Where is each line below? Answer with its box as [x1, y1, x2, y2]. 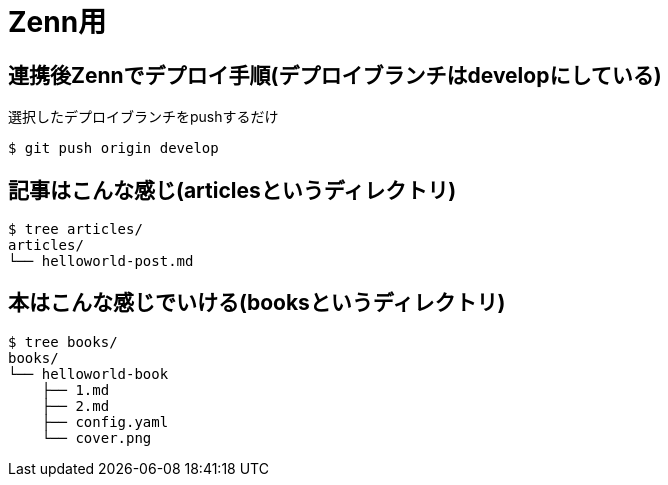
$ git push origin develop [8, 140, 219, 157]
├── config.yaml [41, 413, 169, 430]
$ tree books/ [8, 333, 118, 350]
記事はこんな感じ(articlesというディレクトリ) [8, 177, 457, 203]
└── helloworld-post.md [8, 253, 194, 270]
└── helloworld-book [8, 365, 169, 382]
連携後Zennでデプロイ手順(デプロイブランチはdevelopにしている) [8, 62, 662, 88]
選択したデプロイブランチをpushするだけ [8, 108, 279, 126]
